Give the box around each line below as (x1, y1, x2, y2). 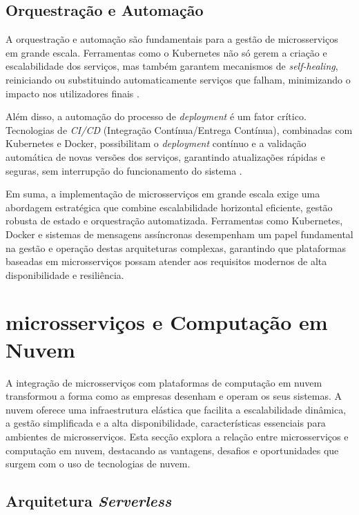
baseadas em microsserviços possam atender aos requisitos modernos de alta (6, 254, 327, 269)
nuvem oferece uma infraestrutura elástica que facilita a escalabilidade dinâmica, (6, 402, 347, 416)
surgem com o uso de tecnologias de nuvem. (6, 456, 191, 471)
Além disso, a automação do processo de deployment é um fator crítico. (6, 109, 307, 124)
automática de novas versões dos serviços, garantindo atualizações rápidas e (6, 149, 325, 164)
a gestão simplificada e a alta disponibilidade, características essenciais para (6, 416, 326, 430)
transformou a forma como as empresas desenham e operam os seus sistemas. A (6, 389, 342, 403)
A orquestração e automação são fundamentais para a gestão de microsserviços (6, 32, 338, 46)
